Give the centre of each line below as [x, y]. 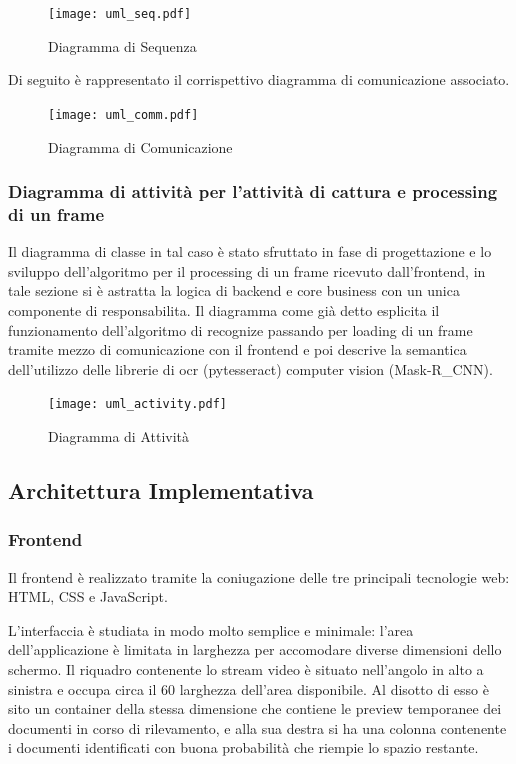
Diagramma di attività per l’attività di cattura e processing [253, 191]
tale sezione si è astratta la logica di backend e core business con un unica [234, 290]
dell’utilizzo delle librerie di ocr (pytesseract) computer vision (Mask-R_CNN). [250, 368]
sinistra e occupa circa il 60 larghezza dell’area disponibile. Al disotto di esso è [248, 688]
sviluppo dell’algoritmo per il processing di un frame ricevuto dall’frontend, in [247, 270]
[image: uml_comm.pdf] [123, 114]
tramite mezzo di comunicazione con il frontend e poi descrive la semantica [237, 349]
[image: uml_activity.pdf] [137, 404]
